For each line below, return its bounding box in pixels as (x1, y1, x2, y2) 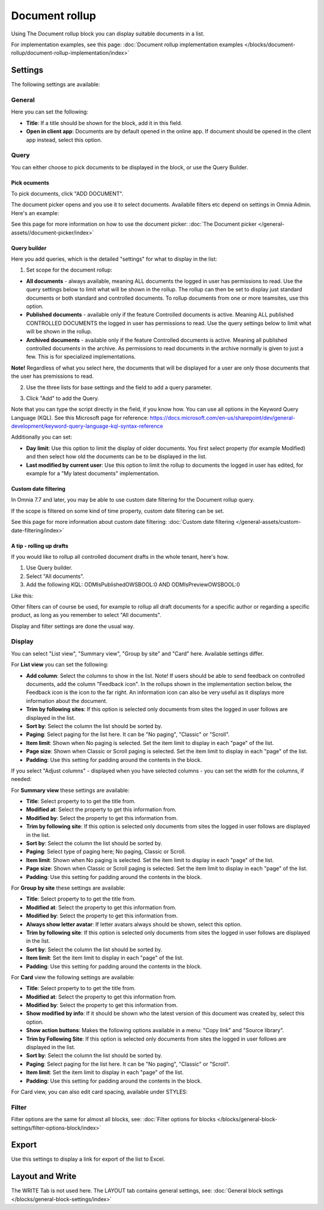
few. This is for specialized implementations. (26, 353, 136, 360)
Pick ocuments (11, 179, 49, 186)
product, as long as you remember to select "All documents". (11, 612, 161, 619)
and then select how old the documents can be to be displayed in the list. (26, 453, 207, 460)
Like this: (11, 592, 34, 599)
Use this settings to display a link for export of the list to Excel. (11, 1155, 165, 1163)
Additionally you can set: (11, 433, 72, 441)
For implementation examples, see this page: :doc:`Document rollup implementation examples (11, 41, 243, 48)
